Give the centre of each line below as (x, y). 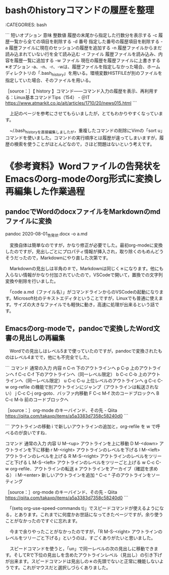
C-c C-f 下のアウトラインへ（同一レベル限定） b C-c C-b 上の (83, 374)
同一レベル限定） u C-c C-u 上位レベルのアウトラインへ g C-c (92, 381)
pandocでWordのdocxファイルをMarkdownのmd (83, 212)
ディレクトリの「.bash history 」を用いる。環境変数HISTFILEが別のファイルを (84, 74)
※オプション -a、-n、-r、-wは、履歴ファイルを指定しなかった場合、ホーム (83, 67)
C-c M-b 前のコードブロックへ (37, 400)
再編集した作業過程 (45, 191)
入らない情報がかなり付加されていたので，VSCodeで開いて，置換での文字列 (84, 275)
